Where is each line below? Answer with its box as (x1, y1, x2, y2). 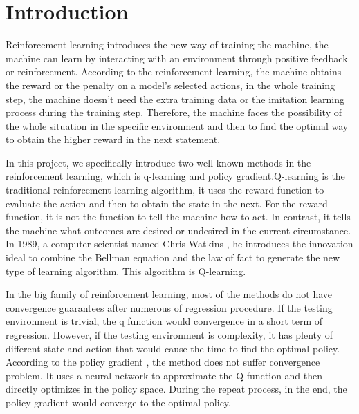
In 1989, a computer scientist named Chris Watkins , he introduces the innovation (6, 236, 353, 251)
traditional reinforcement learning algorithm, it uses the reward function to (6, 182, 324, 197)
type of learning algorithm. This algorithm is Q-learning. (6, 263, 246, 278)
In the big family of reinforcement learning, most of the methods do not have (6, 287, 332, 301)
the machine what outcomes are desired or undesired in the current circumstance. (6, 223, 351, 237)
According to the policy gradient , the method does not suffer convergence (6, 355, 320, 369)
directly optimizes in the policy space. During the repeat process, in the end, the (6, 382, 347, 396)
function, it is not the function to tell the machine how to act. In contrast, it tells (6, 209, 351, 224)
